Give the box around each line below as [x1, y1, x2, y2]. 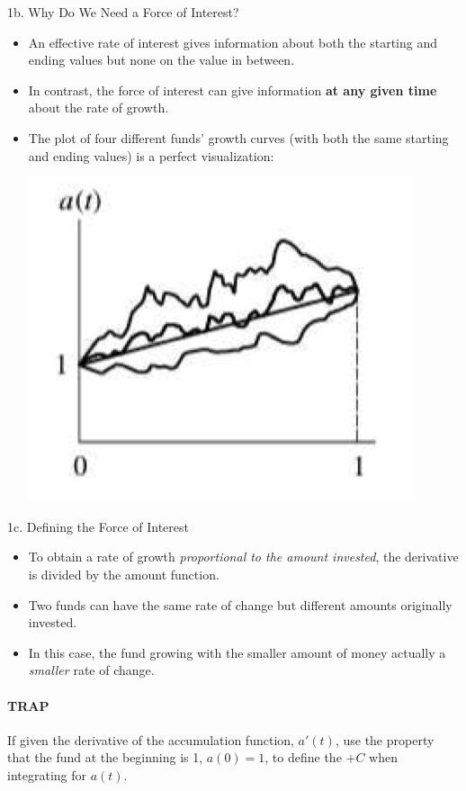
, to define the [264, 748, 342, 767]
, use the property [335, 730, 435, 749]
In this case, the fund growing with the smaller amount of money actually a [28, 643, 446, 661]
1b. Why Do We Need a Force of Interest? [7, 3, 239, 21]
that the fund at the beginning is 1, [7, 748, 203, 767]
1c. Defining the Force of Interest [7, 517, 189, 535]
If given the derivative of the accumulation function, [7, 730, 294, 749]
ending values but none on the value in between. [28, 50, 295, 69]
